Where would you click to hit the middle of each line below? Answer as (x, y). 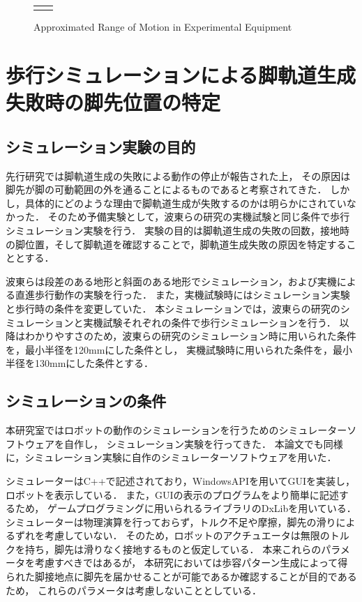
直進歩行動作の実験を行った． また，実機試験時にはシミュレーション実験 (182, 295)
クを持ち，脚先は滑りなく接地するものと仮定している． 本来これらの (164, 549)
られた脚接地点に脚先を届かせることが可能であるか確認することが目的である (181, 577)
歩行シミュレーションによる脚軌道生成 (181, 75)
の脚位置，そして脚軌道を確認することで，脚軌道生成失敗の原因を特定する (176, 244)
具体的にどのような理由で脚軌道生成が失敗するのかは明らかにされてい (186, 203)
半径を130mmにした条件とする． (80, 363)
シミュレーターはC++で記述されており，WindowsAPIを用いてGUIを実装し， (181, 480)
